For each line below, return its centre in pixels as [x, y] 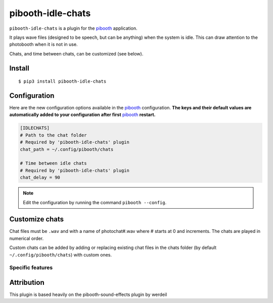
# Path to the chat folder [53, 135]
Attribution [27, 282]
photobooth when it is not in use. [43, 44]
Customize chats [37, 219]
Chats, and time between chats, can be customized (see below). [76, 53]
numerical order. [27, 238]
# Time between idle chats [53, 163]
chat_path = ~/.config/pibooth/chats [67, 149]
